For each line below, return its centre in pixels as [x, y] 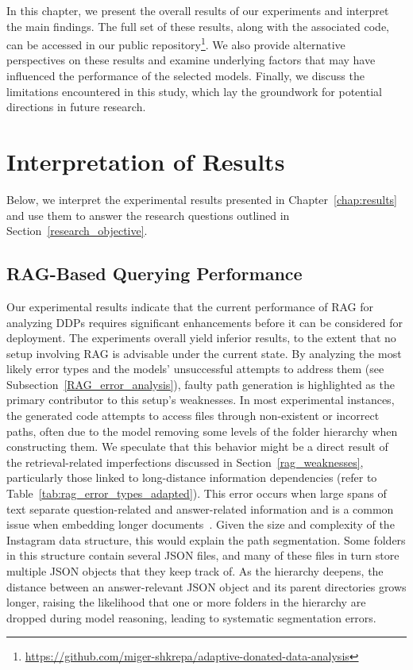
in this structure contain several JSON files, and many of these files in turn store [203, 555]
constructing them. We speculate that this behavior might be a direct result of [197, 447]
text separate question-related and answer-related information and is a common [200, 508]
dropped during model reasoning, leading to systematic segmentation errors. [191, 617]
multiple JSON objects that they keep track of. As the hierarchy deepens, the [195, 571]
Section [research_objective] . [77, 231]
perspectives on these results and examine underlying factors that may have [191, 60]
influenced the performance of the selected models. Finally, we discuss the [185, 76]
